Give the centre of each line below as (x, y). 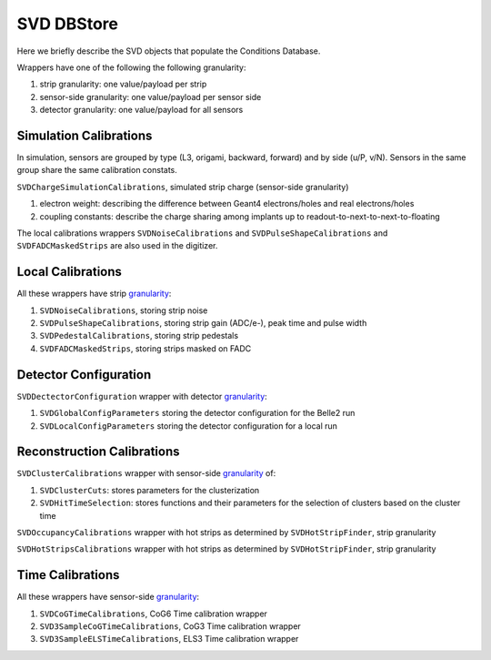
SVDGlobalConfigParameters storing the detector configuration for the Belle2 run (197, 413)
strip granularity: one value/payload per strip (123, 84)
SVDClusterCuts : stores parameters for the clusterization (150, 490)
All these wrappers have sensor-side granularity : (108, 597)
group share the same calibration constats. (97, 170)
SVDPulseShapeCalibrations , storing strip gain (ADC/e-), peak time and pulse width (203, 323)
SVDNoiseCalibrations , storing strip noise (124, 310)
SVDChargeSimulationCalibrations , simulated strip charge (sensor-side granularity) (183, 187)
